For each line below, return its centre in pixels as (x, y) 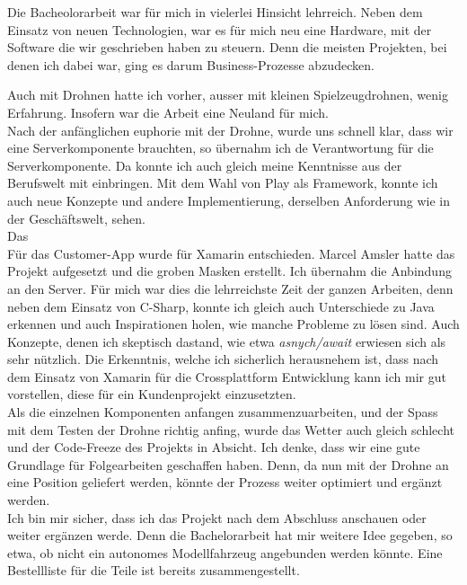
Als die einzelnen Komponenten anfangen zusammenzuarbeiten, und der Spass (223, 412)
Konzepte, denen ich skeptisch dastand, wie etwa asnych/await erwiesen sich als (227, 341)
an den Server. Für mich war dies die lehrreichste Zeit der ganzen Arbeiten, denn (230, 288)
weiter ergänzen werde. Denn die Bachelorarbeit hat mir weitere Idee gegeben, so (230, 535)
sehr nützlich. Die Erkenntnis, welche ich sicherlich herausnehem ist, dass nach (223, 359)
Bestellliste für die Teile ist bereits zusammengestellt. (154, 570)
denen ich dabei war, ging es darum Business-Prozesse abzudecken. (191, 64)
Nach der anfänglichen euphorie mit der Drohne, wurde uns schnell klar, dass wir (230, 130)
